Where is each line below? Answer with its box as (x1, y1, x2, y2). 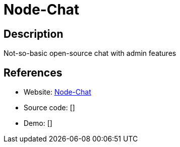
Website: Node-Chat (24, 88, 92, 97)
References (4, 66, 62, 79)
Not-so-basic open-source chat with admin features (4, 49, 176, 58)
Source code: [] (24, 103, 75, 112)
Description (4, 27, 63, 40)
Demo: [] (24, 119, 53, 128)
